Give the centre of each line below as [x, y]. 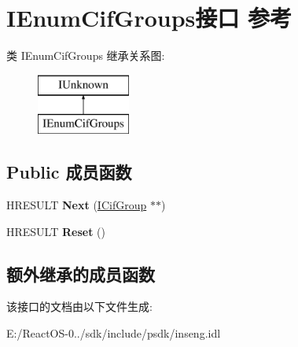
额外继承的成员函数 [81, 273]
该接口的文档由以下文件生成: [79, 306]
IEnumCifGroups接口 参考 [149, 18]
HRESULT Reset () [56, 231]
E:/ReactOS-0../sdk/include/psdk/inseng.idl [114, 333]
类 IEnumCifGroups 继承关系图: [86, 55]
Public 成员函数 [69, 172]
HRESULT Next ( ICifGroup [77, 205]
